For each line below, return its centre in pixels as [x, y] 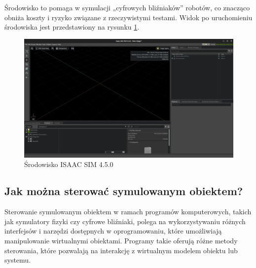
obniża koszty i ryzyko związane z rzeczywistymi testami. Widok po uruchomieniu [128, 17]
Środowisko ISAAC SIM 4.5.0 [69, 164]
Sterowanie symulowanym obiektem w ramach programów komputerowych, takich [128, 212]
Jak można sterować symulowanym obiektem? [124, 191]
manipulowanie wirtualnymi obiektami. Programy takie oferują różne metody [121, 240]
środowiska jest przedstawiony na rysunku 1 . [72, 27]
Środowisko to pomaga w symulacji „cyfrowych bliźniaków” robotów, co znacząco [127, 7]
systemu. [18, 260]
